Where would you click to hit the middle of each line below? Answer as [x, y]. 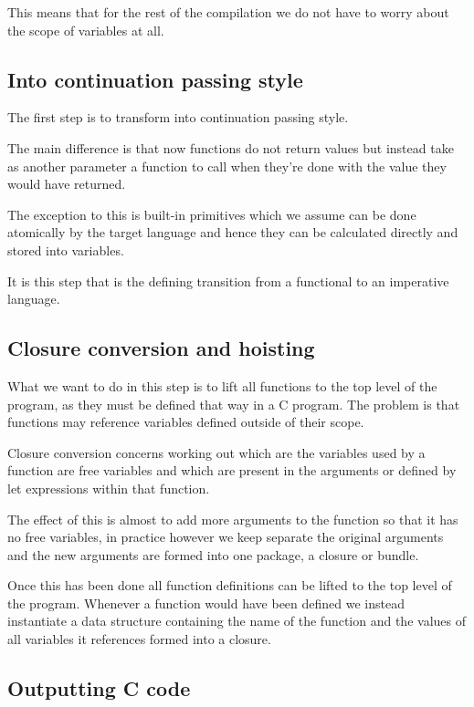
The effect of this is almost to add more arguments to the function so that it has [233, 519]
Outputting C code [99, 688]
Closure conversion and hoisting [161, 348]
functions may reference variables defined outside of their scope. [186, 422]
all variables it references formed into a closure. [139, 639]
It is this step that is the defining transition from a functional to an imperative [228, 281]
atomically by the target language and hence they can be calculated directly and [233, 232]
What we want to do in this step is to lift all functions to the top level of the [222, 385]
